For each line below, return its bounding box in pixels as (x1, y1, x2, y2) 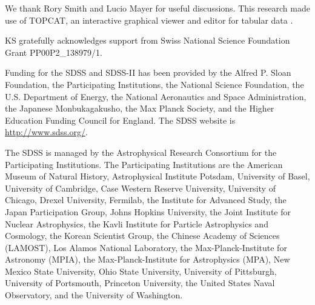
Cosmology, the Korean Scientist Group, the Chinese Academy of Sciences (5, 229, 280, 242)
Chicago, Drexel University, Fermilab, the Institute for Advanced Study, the (5, 193, 287, 206)
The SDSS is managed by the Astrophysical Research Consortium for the (5, 146, 277, 158)
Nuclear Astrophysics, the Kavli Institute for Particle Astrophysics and (5, 217, 268, 230)
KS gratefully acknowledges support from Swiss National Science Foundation (5, 34, 290, 47)
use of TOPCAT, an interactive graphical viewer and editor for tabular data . (5, 13, 293, 26)
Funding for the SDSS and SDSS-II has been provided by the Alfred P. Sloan (5, 66, 291, 79)
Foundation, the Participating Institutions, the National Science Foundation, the (5, 78, 304, 90)
